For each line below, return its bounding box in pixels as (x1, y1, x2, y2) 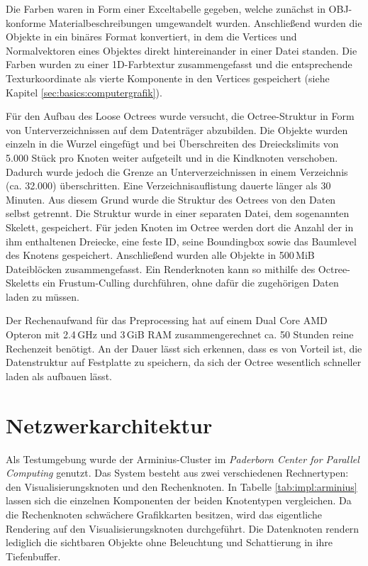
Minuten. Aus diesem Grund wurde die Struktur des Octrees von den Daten (6, 192, 336, 206)
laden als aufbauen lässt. (6, 368, 112, 383)
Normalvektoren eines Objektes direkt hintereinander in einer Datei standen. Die (6, 43, 357, 57)
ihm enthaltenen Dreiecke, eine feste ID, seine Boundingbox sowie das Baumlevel (6, 233, 357, 248)
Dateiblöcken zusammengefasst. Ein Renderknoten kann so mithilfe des (6, 261, 316, 276)
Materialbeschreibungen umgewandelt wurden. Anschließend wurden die (49, 15, 362, 30)
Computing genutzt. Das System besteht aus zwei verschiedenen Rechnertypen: (6, 465, 349, 480)
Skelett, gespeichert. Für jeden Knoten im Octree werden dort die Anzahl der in (6, 219, 354, 234)
